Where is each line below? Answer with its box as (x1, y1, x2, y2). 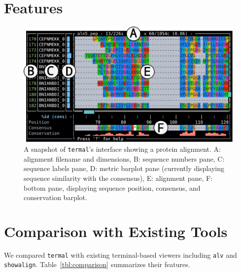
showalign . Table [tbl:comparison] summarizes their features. (4, 259, 190, 270)
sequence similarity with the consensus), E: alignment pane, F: (24, 172, 213, 183)
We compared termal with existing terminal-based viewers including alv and (4, 249, 237, 260)
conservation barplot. (24, 192, 87, 203)
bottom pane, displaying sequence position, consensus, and (24, 182, 201, 193)
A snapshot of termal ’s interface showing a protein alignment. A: (24, 144, 221, 154)
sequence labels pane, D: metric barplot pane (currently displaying (24, 163, 224, 173)
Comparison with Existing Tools (4, 221, 228, 241)
